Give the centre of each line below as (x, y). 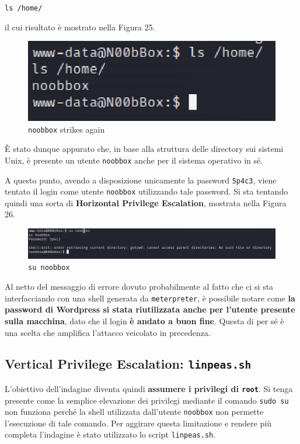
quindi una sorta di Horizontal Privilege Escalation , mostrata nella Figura (146, 202)
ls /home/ (24, 8)
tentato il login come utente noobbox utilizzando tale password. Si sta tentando (146, 191)
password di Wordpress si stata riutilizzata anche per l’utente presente (150, 309)
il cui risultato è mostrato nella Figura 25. (80, 27)
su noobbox (49, 268)
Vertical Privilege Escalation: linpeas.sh (128, 364)
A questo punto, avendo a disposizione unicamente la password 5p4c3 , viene (141, 180)
